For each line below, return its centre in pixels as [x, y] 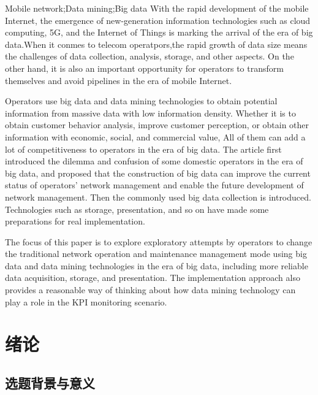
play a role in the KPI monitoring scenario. [86, 301]
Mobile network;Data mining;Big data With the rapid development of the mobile [157, 8]
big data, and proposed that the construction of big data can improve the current [158, 173]
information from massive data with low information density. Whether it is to [150, 113]
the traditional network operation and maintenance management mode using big [156, 254]
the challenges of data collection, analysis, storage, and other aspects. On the [150, 56]
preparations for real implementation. [75, 221]
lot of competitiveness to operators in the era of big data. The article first [143, 149]
